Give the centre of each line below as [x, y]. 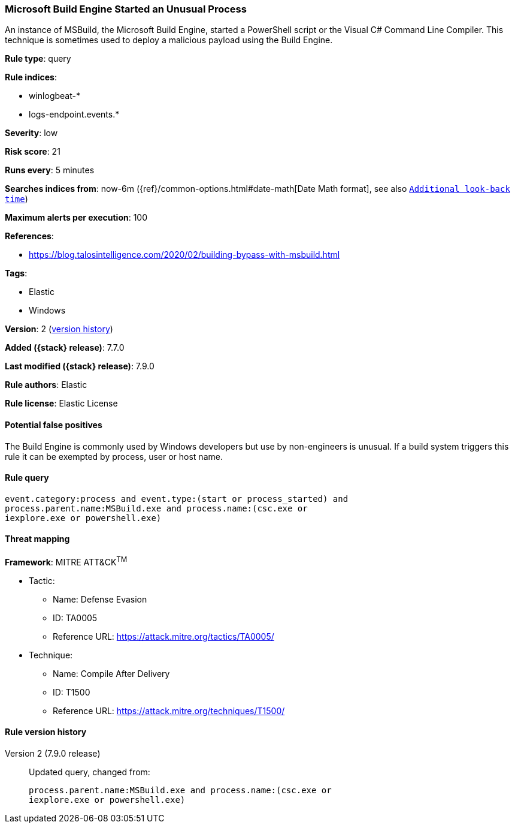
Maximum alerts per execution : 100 [76, 218]
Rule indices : [31, 77]
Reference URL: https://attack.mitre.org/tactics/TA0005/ [163, 636]
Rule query [27, 478]
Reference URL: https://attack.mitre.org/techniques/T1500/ [169, 710]
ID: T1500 [72, 692]
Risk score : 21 [33, 152]
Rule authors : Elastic [46, 385]
